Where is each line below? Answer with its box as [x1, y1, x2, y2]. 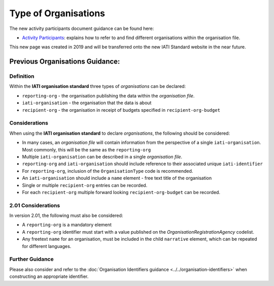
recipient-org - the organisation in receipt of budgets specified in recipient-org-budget [22, 107, 221, 113]
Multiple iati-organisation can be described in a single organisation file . [22, 153, 183, 160]
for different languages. [22, 243, 72, 249]
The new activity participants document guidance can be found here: [9, 25, 154, 31]
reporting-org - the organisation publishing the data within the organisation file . [22, 92, 195, 99]
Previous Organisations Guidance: [9, 57, 120, 66]
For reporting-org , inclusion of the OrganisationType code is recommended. [22, 168, 193, 174]
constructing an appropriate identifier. [9, 273, 89, 279]
